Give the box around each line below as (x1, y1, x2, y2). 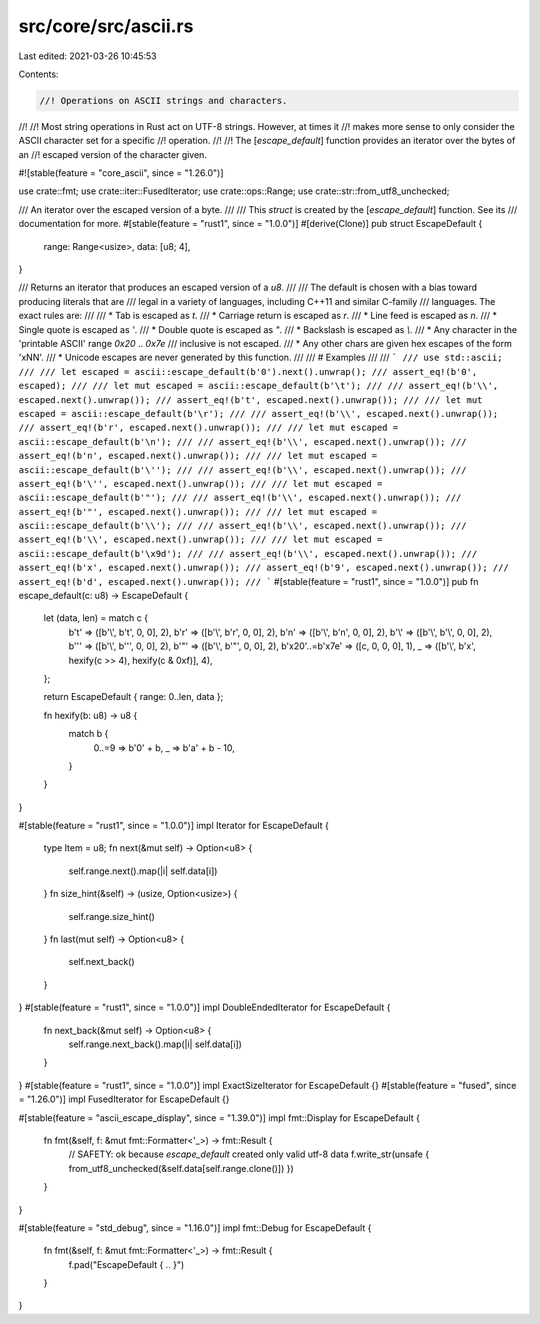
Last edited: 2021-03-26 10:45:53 (18, 50, 157, 62)
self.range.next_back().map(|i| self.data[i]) (68, 1038, 242, 1050)
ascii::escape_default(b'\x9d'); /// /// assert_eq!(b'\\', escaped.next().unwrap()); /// (18, 548, 478, 559)
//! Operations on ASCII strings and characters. (39, 95, 288, 106)
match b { (68, 728, 109, 740)
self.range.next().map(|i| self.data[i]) (68, 865, 218, 877)
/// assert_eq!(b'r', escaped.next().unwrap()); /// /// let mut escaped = (18, 422, 399, 434)
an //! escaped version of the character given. (18, 148, 207, 160)
